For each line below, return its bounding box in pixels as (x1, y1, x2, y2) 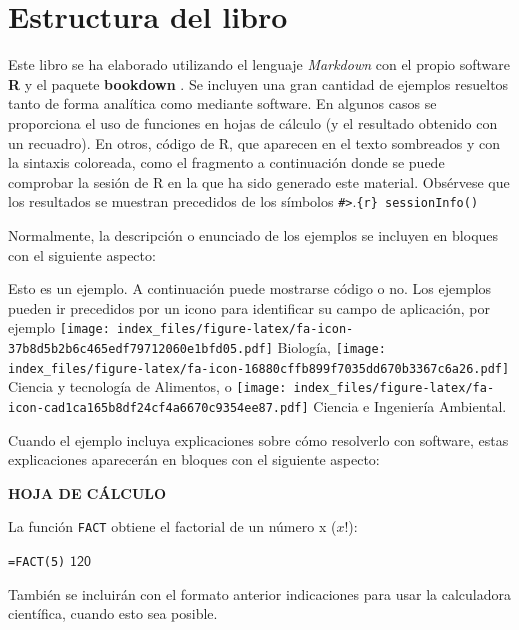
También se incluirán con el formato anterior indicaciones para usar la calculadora (8, 583, 511, 604)
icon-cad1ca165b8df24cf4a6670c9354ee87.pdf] (8, 400, 309, 415)
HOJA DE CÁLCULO (8, 482, 167, 503)
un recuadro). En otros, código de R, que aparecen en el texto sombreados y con (8, 132, 500, 153)
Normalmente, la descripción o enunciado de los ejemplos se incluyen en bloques (8, 224, 499, 245)
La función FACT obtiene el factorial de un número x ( (8, 516, 337, 537)
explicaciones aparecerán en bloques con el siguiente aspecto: (8, 449, 380, 470)
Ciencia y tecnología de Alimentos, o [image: (8, 376, 287, 397)
